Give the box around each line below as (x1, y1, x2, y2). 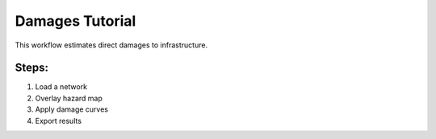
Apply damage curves (35, 104, 109, 114)
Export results (35, 116, 82, 125)
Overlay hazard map (35, 93, 103, 103)
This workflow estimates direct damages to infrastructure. (15, 40, 208, 50)
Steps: (15, 61, 48, 75)
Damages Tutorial (15, 12, 136, 30)
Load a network (35, 82, 88, 92)
